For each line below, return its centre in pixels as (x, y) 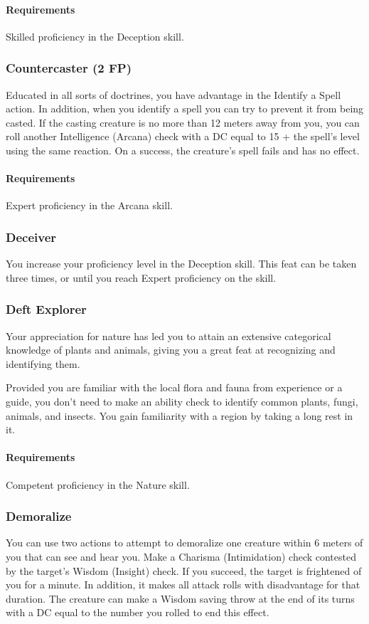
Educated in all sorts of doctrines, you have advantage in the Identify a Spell (173, 94)
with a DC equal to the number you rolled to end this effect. (138, 612)
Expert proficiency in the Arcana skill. (89, 205)
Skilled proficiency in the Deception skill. (95, 36)
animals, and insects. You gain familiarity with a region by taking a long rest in (180, 415)
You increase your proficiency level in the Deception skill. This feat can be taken (181, 264)
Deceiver (31, 237)
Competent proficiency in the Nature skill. (98, 484)
